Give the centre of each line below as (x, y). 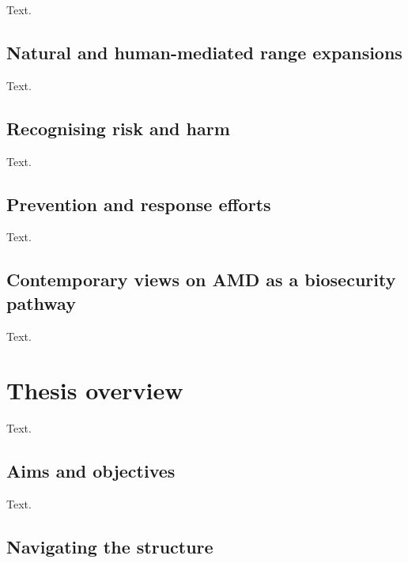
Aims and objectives (91, 471)
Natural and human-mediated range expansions (204, 52)
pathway (41, 302)
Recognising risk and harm (118, 128)
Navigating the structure (110, 547)
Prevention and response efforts (139, 204)
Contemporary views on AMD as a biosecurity (201, 280)
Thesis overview (95, 390)
